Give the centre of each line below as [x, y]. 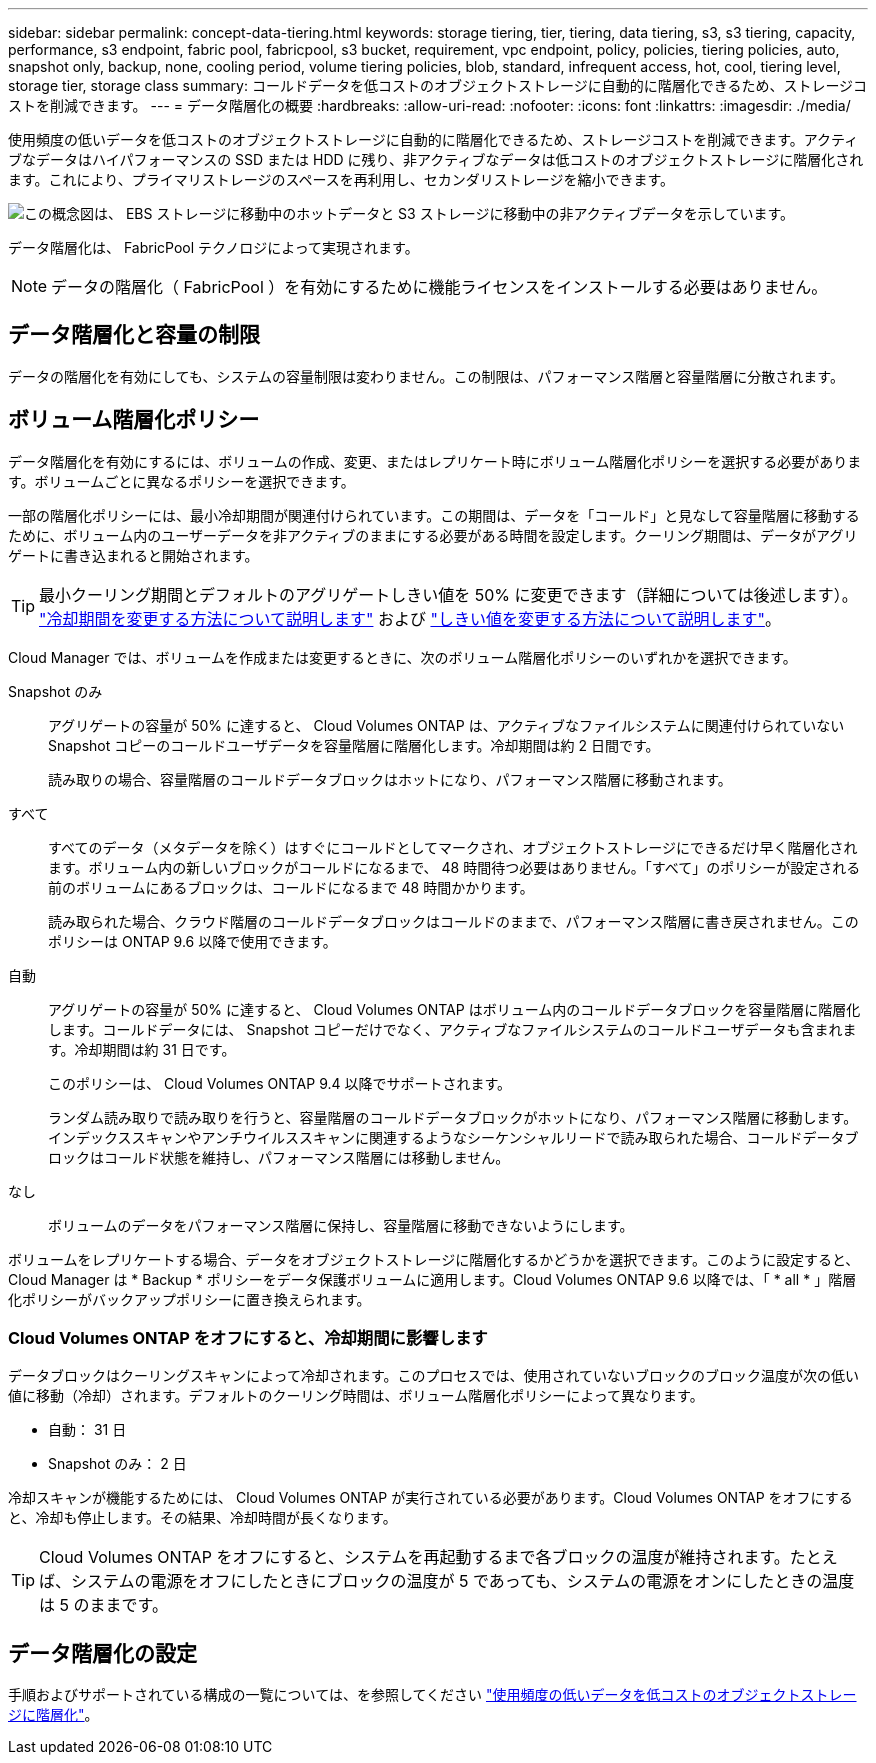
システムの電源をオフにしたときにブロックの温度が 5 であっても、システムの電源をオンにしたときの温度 [463, 1581]
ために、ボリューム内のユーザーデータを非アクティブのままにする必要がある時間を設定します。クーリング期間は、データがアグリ [433, 535]
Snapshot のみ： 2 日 [117, 1464]
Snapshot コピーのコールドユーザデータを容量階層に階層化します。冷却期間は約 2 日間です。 [354, 745]
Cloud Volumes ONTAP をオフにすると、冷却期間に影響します [248, 1338]
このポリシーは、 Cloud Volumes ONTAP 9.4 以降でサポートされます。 [280, 1083]
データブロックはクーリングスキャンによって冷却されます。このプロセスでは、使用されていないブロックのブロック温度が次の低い [434, 1376]
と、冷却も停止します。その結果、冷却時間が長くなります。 [202, 1518]
